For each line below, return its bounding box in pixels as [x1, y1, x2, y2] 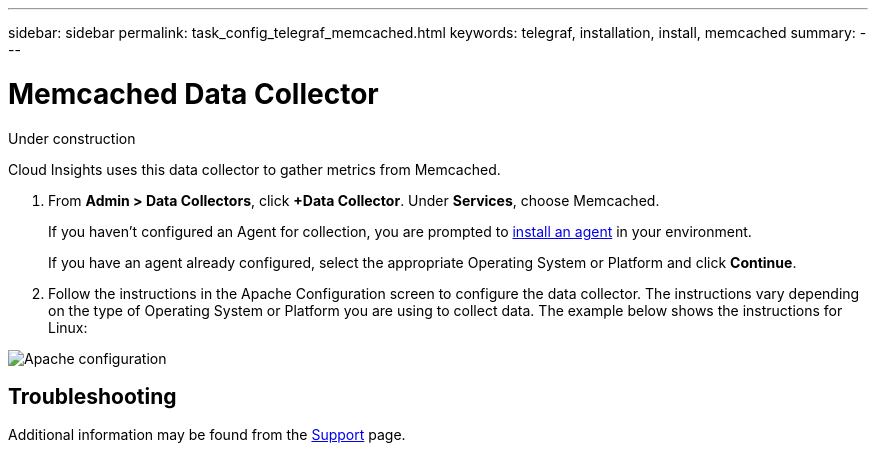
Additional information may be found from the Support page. [8, 426, 406, 444]
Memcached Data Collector [8, 76, 379, 111]
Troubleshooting [8, 383, 177, 409]
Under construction [8, 129, 136, 147]
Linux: [48, 318, 88, 336]
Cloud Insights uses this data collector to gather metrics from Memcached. [8, 160, 501, 178]
